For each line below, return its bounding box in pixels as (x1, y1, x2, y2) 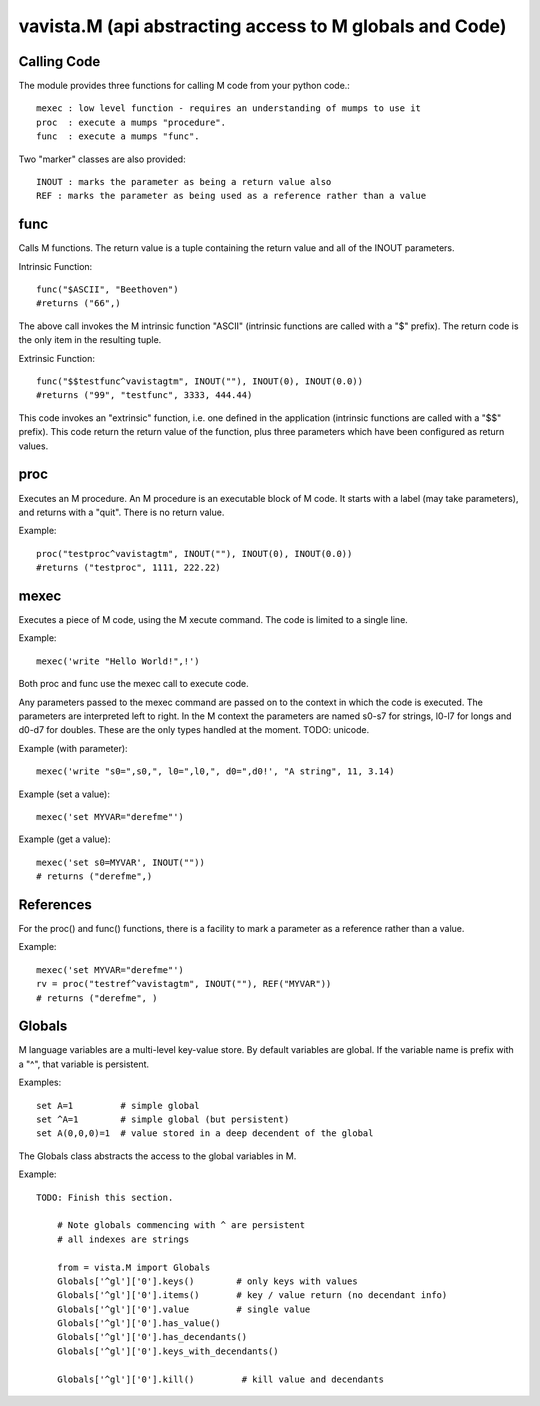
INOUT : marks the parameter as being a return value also (36, 176, 332, 188)
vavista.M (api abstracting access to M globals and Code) (18, 15, 507, 37)
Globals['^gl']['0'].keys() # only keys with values (56, 1275, 359, 1287)
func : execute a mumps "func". (36, 131, 200, 142)
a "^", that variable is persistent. (18, 1058, 150, 1070)
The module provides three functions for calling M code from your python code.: (18, 80, 350, 92)
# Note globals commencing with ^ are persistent (56, 1220, 305, 1231)
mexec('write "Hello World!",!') (36, 655, 200, 667)
